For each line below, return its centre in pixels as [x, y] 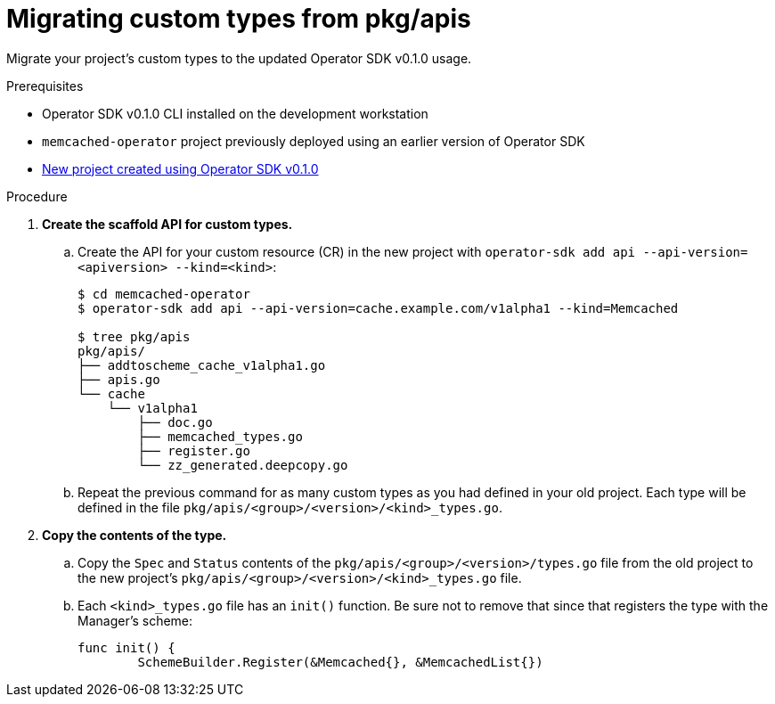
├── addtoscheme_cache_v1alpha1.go [202, 365]
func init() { [126, 647]
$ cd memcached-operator [164, 294]
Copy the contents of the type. [135, 535]
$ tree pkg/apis [134, 336]
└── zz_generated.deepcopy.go [243, 465]
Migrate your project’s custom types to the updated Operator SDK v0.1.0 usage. [239, 58]
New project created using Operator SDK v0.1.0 [180, 168]
